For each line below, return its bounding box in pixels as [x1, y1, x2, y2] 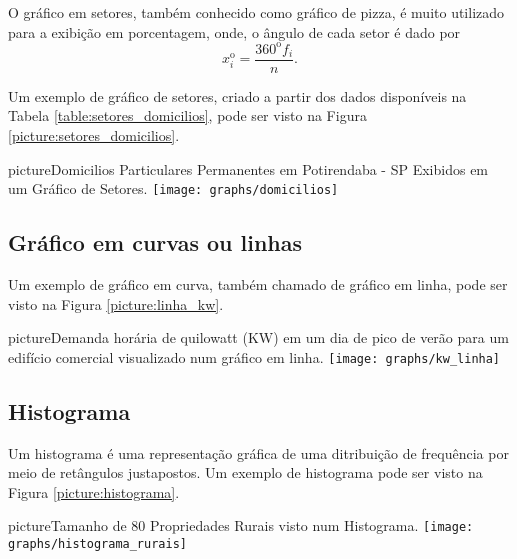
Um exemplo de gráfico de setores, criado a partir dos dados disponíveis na [8, 85, 467, 106]
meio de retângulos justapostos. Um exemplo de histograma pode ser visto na [8, 462, 483, 483]
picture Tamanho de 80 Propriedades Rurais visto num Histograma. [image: [8, 515, 474, 536]
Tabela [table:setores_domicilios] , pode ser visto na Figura [8, 105, 367, 126]
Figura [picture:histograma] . [8, 481, 180, 502]
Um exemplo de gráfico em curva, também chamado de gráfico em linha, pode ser [8, 273, 508, 294]
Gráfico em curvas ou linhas [8, 227, 303, 258]
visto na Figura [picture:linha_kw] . [8, 293, 224, 314]
